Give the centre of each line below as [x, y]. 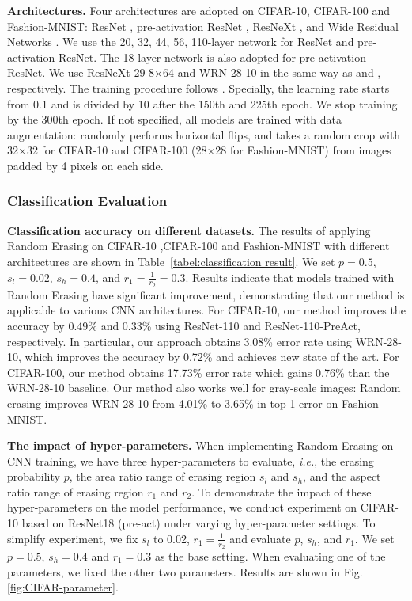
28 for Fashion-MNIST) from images [303, 150]
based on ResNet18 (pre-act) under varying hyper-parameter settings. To [198, 523]
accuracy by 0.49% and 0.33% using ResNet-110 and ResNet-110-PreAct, [184, 325]
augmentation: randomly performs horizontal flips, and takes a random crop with [204, 134]
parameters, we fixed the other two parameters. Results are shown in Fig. [185, 571]
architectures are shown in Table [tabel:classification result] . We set [171, 261]
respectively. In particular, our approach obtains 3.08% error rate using [180, 341]
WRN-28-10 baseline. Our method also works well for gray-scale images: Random [204, 388]
